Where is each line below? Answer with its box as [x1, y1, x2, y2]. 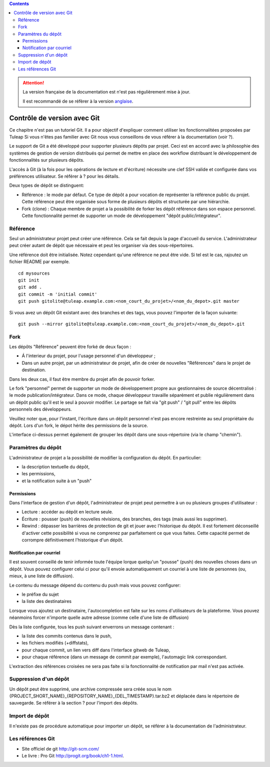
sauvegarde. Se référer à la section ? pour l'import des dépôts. [9, 700, 138, 706]
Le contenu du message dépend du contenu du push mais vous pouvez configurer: [9, 582, 181, 588]
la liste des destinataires [21, 598, 72, 604]
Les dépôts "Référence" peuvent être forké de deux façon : [9, 344, 131, 350]
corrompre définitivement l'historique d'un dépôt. [21, 537, 123, 543]
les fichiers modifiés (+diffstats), [21, 640, 89, 646]
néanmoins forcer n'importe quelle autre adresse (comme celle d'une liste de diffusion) [9, 614, 189, 620]
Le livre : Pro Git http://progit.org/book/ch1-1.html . [21, 753, 124, 759]
